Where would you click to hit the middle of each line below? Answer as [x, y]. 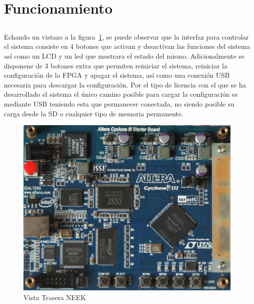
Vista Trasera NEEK [55, 297]
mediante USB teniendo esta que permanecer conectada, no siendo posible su [119, 103]
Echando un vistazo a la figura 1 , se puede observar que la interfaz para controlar [127, 36]
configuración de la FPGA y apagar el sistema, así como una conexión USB [117, 75]
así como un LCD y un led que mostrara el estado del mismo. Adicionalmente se [124, 55]
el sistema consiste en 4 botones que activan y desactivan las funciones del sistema [127, 46]
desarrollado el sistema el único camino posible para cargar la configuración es [121, 94]
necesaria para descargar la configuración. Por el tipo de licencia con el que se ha [125, 84]
